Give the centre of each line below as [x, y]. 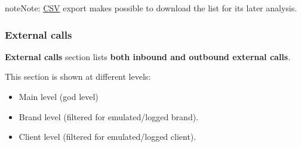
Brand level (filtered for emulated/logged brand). [109, 116]
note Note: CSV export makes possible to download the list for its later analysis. [151, 8]
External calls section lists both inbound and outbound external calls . [148, 56]
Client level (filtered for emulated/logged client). [107, 137]
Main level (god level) [59, 96]
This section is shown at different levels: [78, 76]
